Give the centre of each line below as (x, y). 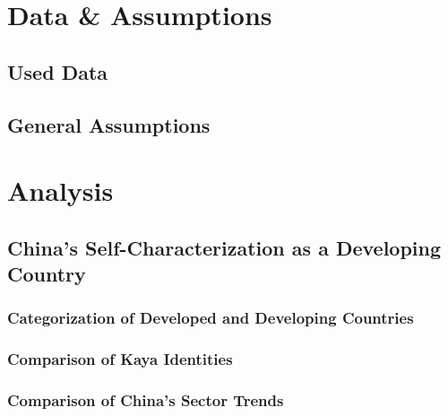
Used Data (58, 71)
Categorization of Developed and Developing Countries (211, 318)
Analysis (60, 191)
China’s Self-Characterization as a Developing (224, 247)
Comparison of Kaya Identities (120, 359)
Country (47, 274)
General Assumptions (109, 124)
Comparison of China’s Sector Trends (146, 400)
